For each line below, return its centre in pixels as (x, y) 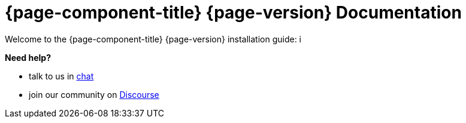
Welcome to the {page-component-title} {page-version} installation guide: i (153, 39)
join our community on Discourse (94, 94)
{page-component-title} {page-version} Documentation (233, 13)
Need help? (28, 57)
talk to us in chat (61, 76)
